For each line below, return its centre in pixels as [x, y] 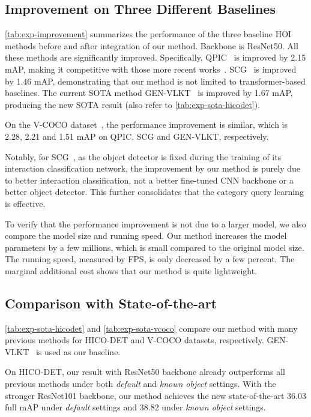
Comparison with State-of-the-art [111, 303]
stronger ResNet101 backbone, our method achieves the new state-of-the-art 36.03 [155, 395]
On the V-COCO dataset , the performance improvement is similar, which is [146, 124]
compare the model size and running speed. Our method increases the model [146, 235]
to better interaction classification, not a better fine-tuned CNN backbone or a [149, 180]
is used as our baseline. [78, 351]
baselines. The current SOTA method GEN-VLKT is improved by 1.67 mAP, [149, 93]
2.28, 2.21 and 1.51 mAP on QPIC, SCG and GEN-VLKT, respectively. [137, 136]
